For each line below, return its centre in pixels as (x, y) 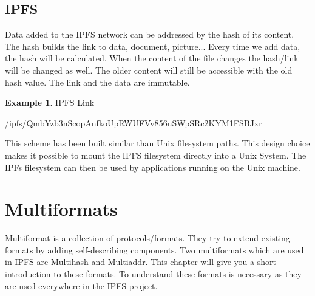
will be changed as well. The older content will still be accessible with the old (149, 70)
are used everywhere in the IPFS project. (81, 285)
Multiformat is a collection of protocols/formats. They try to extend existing (147, 238)
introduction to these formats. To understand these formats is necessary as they (153, 274)
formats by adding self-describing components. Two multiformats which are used (154, 250)
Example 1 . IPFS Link (50, 102)
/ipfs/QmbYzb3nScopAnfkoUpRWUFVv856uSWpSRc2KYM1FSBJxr (134, 122)
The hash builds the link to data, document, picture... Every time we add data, (153, 46)
